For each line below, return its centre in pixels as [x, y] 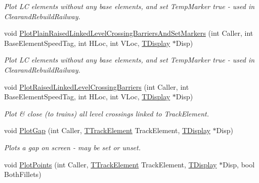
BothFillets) [23, 174]
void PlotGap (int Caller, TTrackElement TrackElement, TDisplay [107, 130]
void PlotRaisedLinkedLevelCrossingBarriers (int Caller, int [97, 86]
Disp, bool [239, 164]
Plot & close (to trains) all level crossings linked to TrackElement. [106, 113]
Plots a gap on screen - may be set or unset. [73, 147]
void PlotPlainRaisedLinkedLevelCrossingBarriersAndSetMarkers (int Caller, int [129, 33]
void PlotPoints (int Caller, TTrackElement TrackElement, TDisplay [111, 164]
